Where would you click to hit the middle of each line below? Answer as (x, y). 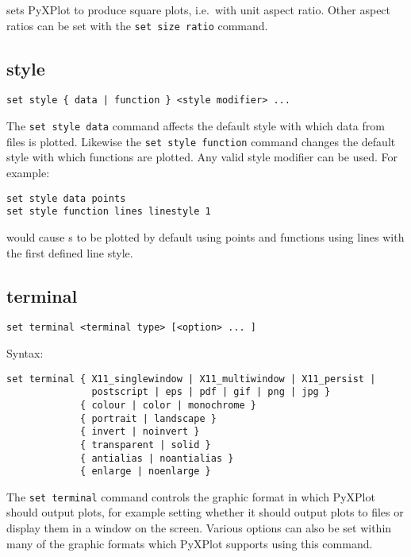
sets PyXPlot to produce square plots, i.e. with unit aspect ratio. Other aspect (199, 10)
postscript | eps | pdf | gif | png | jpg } (211, 392)
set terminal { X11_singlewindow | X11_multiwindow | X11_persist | (191, 379)
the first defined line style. (70, 252)
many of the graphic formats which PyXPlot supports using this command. (190, 543)
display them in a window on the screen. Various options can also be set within (199, 528)
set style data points (66, 198)
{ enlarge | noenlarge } (146, 472)
